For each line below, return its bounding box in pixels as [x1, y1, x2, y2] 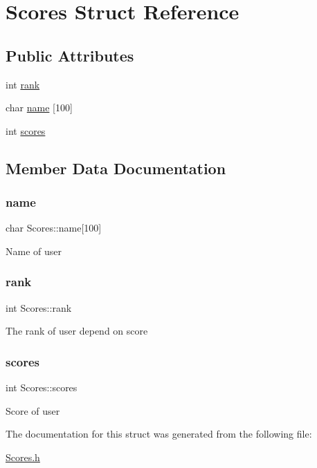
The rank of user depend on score [6, 324, 148, 338]
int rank [6, 77, 40, 91]
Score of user [6, 403, 60, 418]
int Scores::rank [6, 300, 72, 315]
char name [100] [6, 100, 73, 115]
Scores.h [6, 449, 40, 464]
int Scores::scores [6, 380, 78, 395]
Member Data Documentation [6, 157, 226, 178]
